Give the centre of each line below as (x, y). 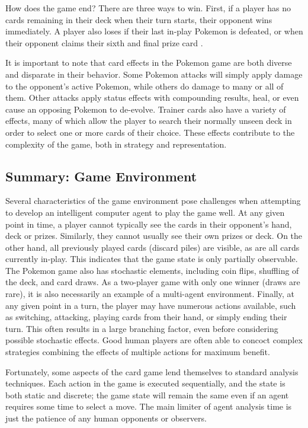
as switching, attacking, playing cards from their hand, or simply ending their (146, 317)
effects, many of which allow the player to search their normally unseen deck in (149, 121)
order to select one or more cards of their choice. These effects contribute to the (150, 132)
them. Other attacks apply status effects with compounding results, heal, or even (152, 98)
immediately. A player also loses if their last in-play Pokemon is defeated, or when (154, 31)
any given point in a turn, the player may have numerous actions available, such (151, 305)
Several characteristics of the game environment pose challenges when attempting (153, 201)
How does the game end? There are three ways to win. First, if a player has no (148, 8)
